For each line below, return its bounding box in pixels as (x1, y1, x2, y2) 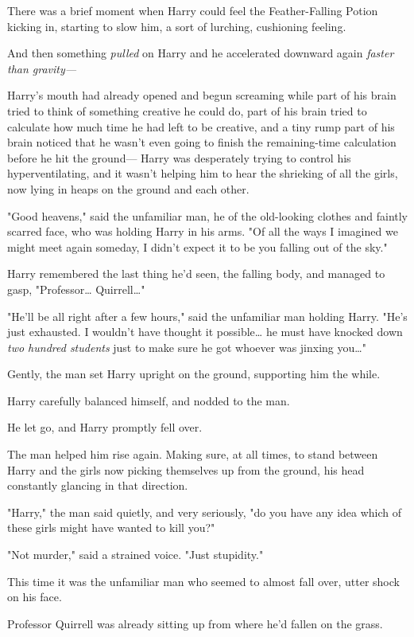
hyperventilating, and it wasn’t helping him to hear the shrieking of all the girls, (7, 165, 398, 182)
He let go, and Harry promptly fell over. (7, 419, 203, 436)
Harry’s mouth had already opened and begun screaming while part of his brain (7, 87, 397, 104)
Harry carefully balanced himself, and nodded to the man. (7, 392, 290, 408)
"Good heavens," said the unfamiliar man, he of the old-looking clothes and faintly (7, 207, 408, 224)
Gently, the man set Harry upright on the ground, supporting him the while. (7, 365, 381, 382)
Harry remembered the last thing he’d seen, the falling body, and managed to (7, 265, 385, 282)
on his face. (7, 588, 62, 605)
